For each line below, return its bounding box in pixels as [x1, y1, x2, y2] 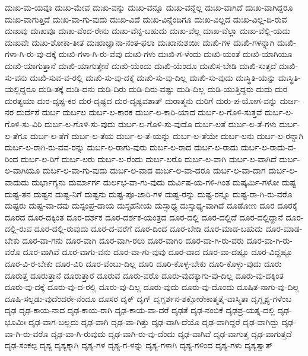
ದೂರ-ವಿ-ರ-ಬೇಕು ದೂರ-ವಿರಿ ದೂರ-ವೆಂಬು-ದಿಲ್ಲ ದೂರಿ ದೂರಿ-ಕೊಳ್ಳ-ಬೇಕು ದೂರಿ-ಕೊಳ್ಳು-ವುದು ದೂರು [5, 257, 282, 270]
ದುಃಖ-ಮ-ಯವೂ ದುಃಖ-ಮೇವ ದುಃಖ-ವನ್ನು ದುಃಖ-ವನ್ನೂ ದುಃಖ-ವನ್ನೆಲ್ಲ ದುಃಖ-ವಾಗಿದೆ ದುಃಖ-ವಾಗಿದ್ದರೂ [5, 1, 293, 13]
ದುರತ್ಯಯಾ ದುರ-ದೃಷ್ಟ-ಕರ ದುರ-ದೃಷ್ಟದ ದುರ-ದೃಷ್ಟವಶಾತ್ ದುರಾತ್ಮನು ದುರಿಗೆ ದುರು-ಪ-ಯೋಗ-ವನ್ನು [5, 94, 278, 106]
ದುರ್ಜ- [280, 94, 301, 106]
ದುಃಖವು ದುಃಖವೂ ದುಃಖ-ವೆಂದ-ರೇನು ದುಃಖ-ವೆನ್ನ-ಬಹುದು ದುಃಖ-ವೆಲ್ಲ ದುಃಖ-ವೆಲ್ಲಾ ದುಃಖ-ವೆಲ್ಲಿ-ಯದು [5, 24, 291, 37]
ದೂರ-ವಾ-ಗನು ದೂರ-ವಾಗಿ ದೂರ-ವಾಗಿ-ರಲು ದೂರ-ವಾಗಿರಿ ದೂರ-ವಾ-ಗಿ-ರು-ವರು [22, 234, 244, 246]
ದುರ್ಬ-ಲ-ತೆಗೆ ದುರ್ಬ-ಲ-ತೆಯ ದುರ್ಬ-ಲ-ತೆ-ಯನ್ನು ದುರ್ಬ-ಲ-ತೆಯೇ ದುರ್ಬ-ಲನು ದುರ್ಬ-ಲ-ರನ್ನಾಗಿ [30, 129, 304, 141]
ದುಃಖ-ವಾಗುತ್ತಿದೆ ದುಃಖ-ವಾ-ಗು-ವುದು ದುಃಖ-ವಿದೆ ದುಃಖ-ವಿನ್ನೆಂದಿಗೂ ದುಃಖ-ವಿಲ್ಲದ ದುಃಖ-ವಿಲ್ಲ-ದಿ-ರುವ [5, 12, 287, 25]
